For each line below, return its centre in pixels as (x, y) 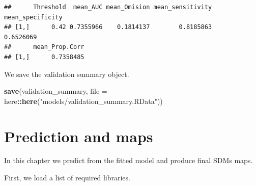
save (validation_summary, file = (56, 91)
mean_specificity (33, 17)
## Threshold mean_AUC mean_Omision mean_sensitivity (108, 7)
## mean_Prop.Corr (44, 47)
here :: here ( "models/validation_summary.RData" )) (83, 101)
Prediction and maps (79, 136)
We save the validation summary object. (67, 74)
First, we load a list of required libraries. (67, 178)
